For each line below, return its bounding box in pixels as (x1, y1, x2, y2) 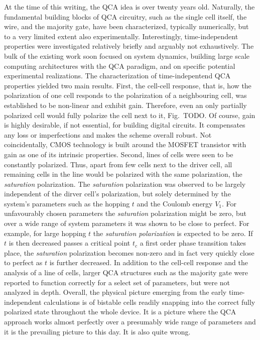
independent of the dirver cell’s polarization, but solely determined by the (4, 188, 231, 199)
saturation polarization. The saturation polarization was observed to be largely (4, 178, 246, 189)
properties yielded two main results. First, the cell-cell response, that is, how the (4, 80, 251, 90)
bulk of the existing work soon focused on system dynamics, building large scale (4, 50, 250, 61)
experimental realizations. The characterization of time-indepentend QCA (4, 70, 231, 81)
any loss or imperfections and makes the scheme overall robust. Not (4, 129, 212, 140)
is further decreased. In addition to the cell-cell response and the (49, 257, 248, 268)
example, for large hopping (4, 228, 86, 238)
